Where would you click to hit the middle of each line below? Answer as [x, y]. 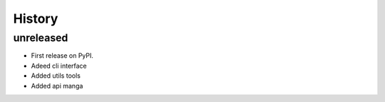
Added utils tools [56, 76]
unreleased [41, 38]
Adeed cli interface [59, 66]
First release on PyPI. [62, 56]
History [36, 19]
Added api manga [57, 86]
